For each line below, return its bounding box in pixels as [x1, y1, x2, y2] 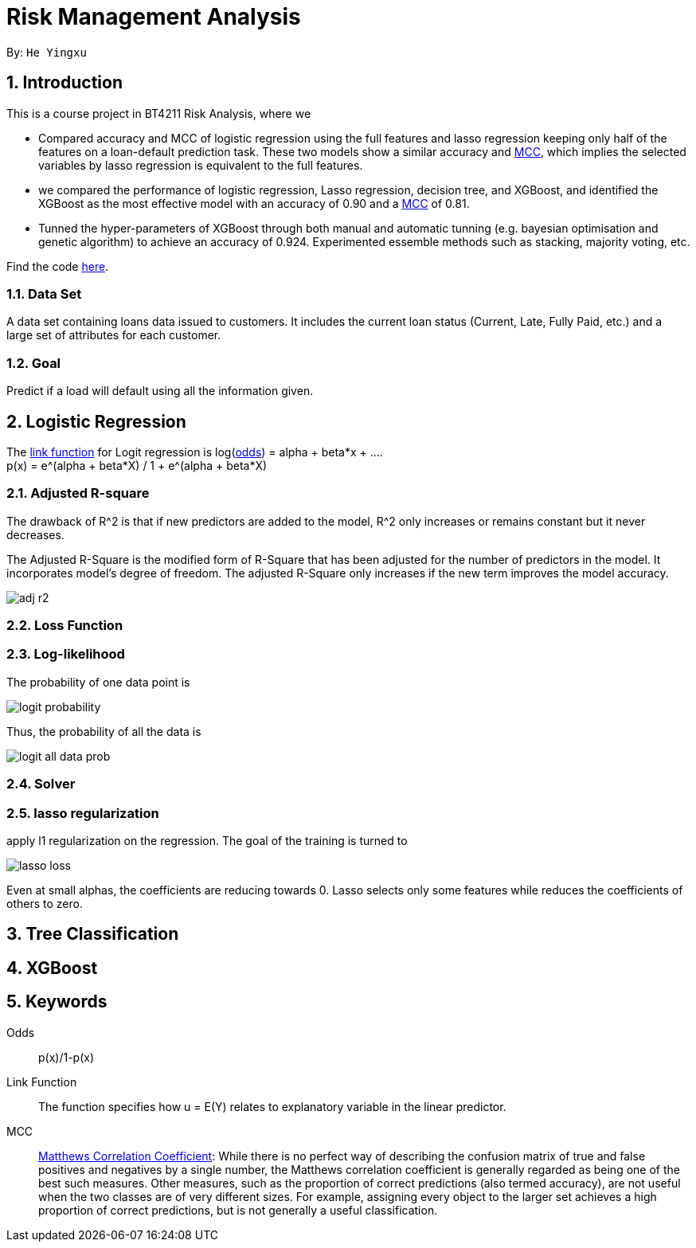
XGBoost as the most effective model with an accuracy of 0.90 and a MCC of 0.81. [38, 196, 470, 210]
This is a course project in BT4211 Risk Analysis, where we [6, 106, 311, 120]
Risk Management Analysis [6, 3, 301, 30]
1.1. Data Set [6, 285, 82, 302]
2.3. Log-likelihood [6, 646, 125, 663]
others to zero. [6, 896, 83, 910]
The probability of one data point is [6, 675, 190, 689]
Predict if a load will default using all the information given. [6, 384, 314, 398]
